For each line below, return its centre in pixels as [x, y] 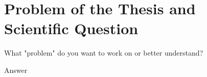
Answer [16, 70]
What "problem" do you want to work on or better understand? [104, 53]
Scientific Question [71, 28]
